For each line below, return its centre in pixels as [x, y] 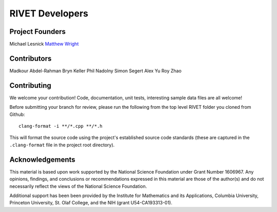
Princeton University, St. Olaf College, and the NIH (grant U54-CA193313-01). [91, 203]
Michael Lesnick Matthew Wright [44, 44]
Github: [17, 114]
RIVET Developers [49, 13]
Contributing [30, 85]
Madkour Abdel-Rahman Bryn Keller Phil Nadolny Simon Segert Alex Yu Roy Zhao [95, 71]
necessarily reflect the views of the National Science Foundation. [78, 186]
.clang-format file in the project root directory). [62, 145]
